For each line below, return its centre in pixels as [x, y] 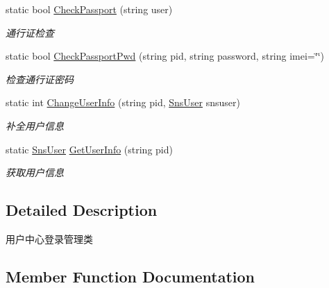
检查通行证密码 [40, 79]
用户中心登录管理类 [49, 238]
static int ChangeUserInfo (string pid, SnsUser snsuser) [123, 102]
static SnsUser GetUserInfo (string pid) [89, 149]
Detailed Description [82, 210]
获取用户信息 [35, 172]
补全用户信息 [35, 125]
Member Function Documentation [130, 276]
